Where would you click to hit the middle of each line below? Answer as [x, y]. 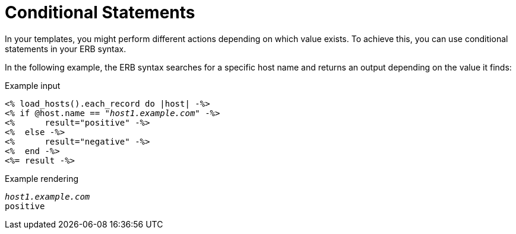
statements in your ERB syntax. [66, 49]
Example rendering [42, 178]
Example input [33, 85]
